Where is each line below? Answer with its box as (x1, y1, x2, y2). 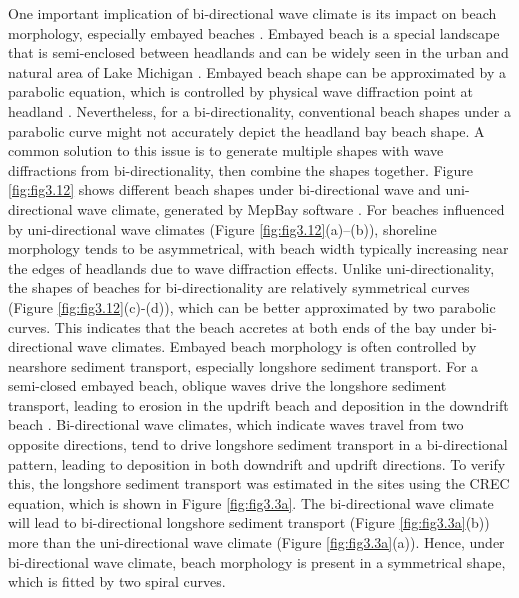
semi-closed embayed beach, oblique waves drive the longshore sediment (8, 375, 447, 396)
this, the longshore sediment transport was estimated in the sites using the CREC (8, 473, 510, 494)
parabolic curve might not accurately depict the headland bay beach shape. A (8, 120, 485, 141)
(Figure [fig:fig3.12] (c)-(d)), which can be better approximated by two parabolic (8, 296, 496, 317)
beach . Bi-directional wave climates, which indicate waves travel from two (8, 414, 464, 435)
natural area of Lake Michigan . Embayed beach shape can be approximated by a (8, 61, 506, 82)
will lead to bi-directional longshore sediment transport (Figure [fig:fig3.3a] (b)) (8, 512, 490, 533)
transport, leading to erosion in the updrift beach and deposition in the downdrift (8, 394, 509, 415)
